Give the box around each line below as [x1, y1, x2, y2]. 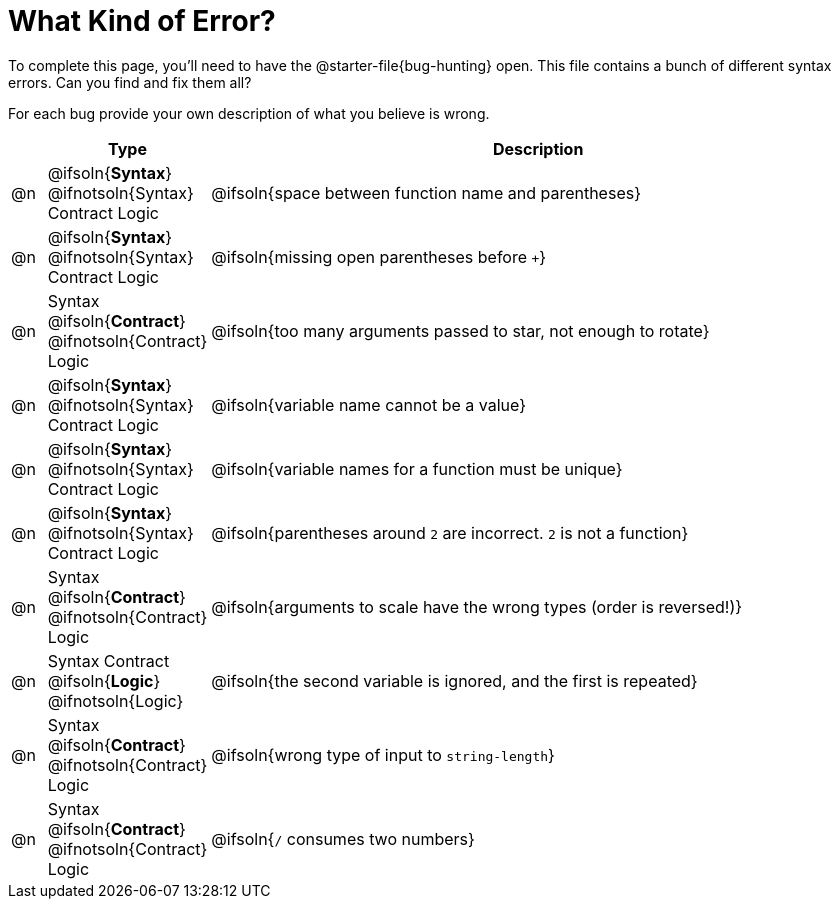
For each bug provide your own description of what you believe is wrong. [8, 104, 490, 122]
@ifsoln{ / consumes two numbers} [211, 828, 475, 849]
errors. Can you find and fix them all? [8, 73, 252, 91]
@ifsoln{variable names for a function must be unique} [211, 458, 623, 479]
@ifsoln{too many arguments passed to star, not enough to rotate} [211, 320, 710, 341]
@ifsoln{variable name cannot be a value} [211, 394, 526, 415]
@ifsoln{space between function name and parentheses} [211, 182, 641, 203]
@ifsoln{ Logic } [47, 670, 161, 691]
